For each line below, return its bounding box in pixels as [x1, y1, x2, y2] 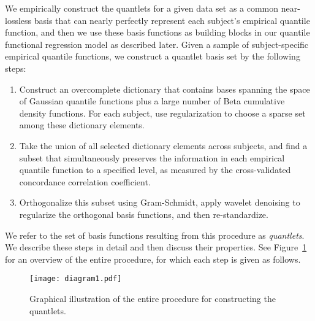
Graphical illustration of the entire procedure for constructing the [29, 292, 276, 304]
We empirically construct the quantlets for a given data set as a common [5, 2, 279, 14]
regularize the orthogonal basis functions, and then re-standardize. [19, 207, 268, 220]
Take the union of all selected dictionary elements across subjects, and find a [19, 139, 308, 152]
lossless [5, 14, 32, 26]
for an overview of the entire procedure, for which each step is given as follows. [5, 252, 301, 265]
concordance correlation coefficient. [19, 175, 151, 188]
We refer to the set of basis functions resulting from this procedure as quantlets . [5, 228, 305, 241]
